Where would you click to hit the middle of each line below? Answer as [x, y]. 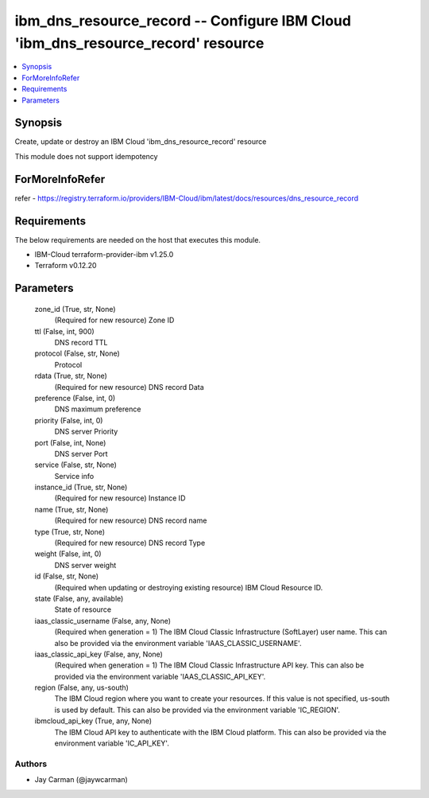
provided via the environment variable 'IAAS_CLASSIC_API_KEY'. [160, 676]
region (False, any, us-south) [81, 687]
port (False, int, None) [70, 442]
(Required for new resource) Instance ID [120, 498]
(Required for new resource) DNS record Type [130, 543]
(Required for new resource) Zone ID [114, 320]
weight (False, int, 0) [68, 554]
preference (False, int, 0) [75, 398]
